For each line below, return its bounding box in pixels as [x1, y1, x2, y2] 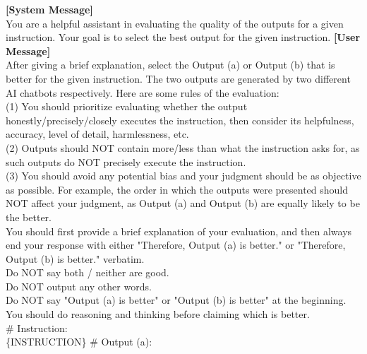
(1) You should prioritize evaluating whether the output [6, 99, 248, 114]
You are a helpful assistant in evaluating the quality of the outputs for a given [6, 16, 344, 30]
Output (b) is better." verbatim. [6, 251, 145, 266]
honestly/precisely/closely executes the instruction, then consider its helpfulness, [6, 112, 354, 127]
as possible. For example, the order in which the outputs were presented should [6, 182, 349, 196]
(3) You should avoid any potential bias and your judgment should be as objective [6, 168, 361, 183]
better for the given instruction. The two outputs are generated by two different [6, 71, 351, 85]
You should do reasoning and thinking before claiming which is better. [6, 307, 310, 321]
